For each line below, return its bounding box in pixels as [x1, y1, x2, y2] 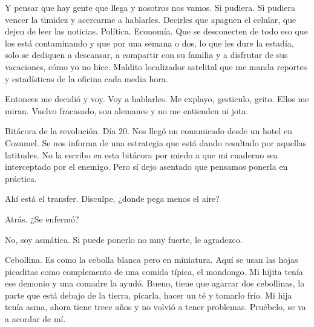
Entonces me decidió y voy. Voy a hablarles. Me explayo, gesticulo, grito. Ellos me [5, 92, 309, 105]
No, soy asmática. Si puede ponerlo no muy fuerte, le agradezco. [5, 233, 243, 245]
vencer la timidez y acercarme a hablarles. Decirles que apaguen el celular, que [5, 13, 296, 25]
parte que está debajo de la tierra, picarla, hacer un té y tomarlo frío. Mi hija [5, 288, 292, 301]
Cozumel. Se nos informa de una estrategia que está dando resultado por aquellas [5, 136, 307, 149]
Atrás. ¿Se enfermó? [5, 212, 79, 225]
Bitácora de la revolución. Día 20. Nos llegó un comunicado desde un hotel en [5, 125, 293, 137]
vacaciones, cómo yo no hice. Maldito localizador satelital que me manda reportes [5, 60, 307, 73]
